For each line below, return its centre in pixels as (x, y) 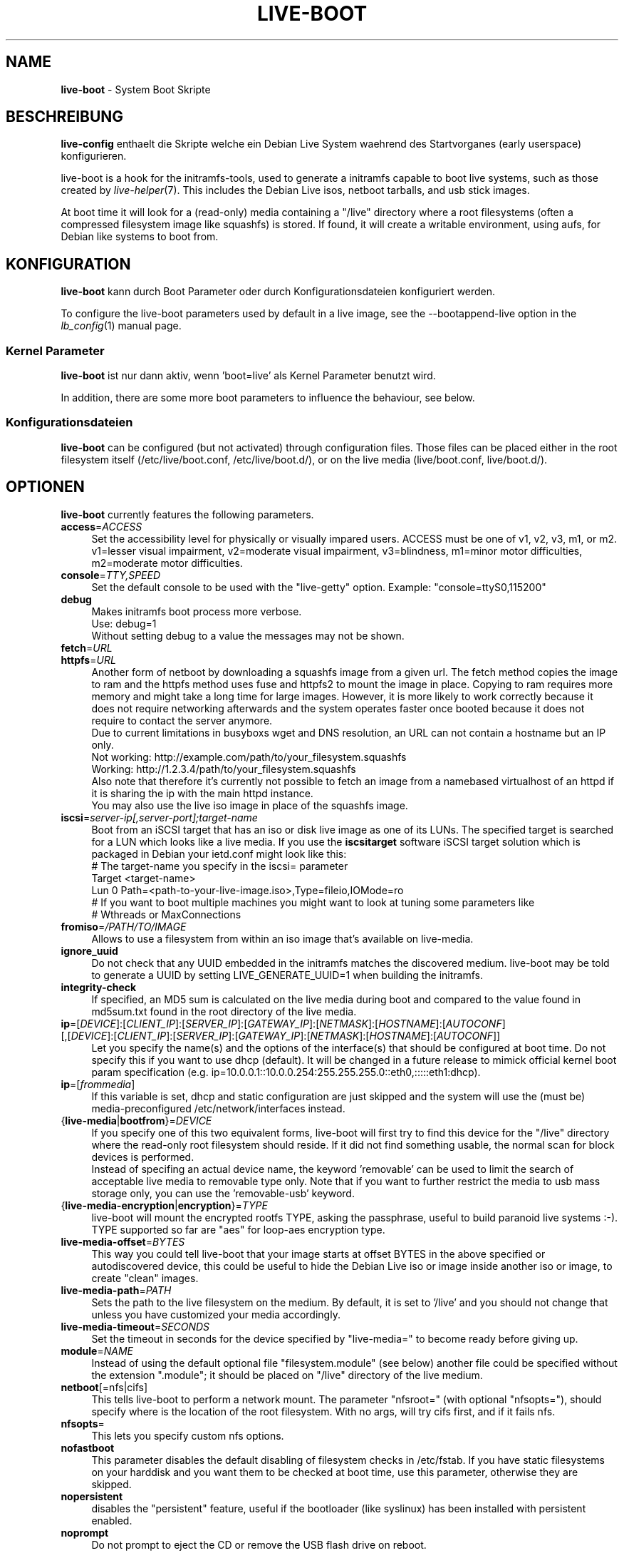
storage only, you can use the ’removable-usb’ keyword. (223, 1193)
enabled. (112, 1520)
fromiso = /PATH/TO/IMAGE (124, 926)
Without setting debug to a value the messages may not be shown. (248, 635)
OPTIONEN (45, 487)
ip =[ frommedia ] (98, 1084)
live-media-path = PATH (116, 1290)
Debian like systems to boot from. (140, 237)
